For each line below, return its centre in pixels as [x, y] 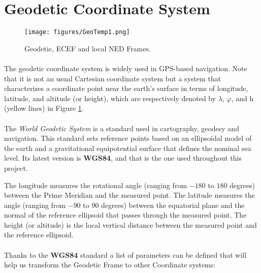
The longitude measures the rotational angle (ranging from [96, 185]
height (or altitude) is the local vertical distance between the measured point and [130, 224]
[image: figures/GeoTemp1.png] [77, 32]
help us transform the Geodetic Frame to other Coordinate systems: [110, 265]
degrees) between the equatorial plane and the [173, 205]
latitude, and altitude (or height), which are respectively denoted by [110, 98]
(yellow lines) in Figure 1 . [44, 108]
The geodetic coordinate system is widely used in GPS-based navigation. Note [126, 68]
